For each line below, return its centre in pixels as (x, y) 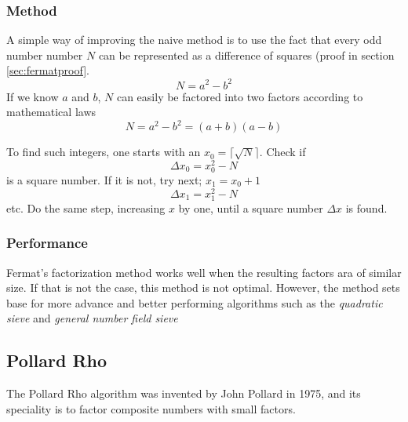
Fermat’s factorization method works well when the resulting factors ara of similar (204, 272)
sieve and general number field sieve (92, 318)
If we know (33, 96)
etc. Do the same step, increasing (86, 207)
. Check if (282, 152)
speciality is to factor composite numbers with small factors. (151, 408)
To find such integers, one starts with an (104, 152)
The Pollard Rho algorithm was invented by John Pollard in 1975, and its (184, 393)
